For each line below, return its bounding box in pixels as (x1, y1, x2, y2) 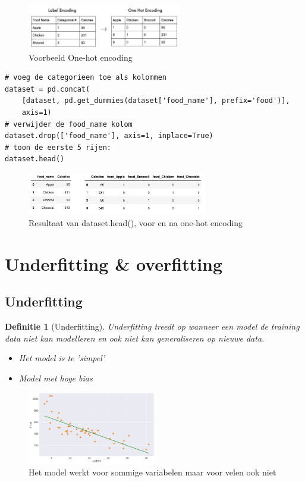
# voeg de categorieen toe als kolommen (5, 73, 167, 82)
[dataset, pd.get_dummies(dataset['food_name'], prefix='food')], (21, 96, 290, 105)
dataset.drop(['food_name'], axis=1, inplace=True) (5, 132, 213, 140)
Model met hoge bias (18, 371, 93, 384)
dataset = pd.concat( (5, 84, 90, 93)
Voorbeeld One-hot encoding (29, 51, 133, 63)
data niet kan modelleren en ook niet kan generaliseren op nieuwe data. (5, 331, 265, 344)
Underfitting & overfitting (5, 251, 223, 276)
